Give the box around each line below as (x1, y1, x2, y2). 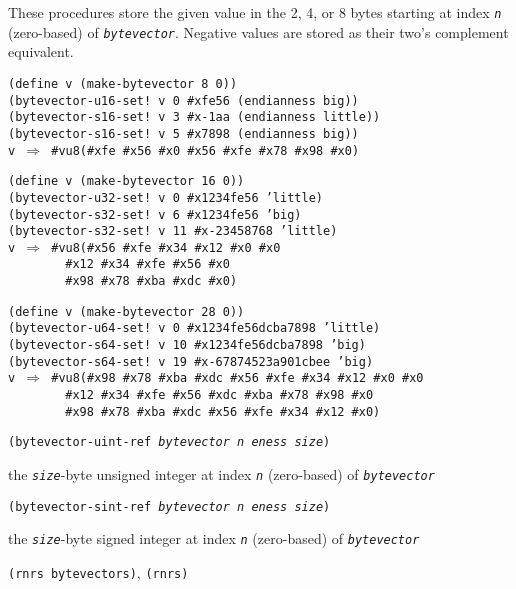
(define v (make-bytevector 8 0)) (8, 76, 238, 91)
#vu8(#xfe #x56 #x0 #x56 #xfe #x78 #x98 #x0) (51, 143, 360, 158)
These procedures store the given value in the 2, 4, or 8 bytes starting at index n (8, 2, 502, 22)
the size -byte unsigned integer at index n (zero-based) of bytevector (8, 464, 435, 485)
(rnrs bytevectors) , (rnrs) (8, 562, 189, 582)
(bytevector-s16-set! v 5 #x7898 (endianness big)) (8, 126, 359, 141)
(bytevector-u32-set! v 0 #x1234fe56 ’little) (8, 190, 323, 205)
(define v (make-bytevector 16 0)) (8, 174, 245, 189)
